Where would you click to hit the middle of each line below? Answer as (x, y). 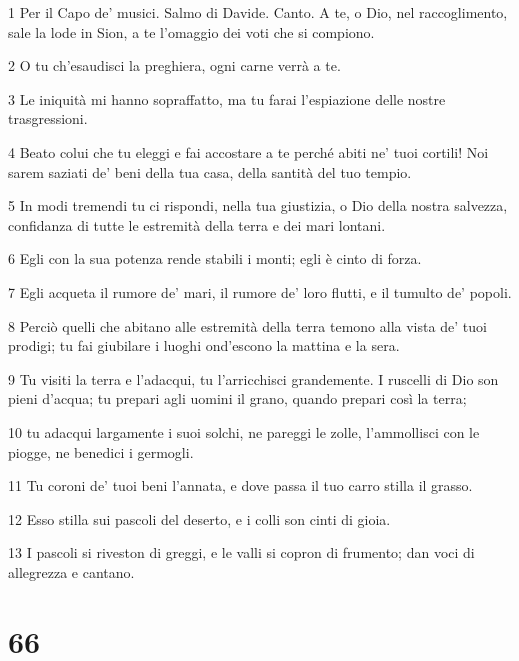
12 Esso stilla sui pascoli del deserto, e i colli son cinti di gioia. (199, 518)
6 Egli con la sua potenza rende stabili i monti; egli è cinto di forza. (215, 258)
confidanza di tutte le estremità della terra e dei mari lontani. (197, 224)
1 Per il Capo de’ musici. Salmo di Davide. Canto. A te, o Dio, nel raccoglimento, (258, 12)
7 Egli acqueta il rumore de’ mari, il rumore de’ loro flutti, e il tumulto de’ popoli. (260, 291)
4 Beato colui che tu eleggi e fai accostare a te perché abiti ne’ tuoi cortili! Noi (248, 151)
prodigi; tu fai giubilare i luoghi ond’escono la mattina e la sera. (204, 345)
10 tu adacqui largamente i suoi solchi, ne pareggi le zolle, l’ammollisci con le (244, 431)
